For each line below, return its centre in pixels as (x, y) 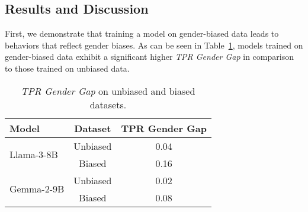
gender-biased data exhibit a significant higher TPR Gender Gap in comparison (149, 57)
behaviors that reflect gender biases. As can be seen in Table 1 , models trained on (154, 45)
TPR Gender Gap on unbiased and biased (108, 91)
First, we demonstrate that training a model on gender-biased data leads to (142, 33)
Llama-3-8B (34, 155)
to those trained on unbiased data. (67, 68)
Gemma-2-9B (37, 189)
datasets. (108, 104)
